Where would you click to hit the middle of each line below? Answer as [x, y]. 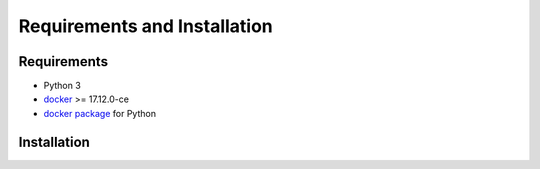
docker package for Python [100, 113]
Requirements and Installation [146, 26]
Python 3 [62, 86]
